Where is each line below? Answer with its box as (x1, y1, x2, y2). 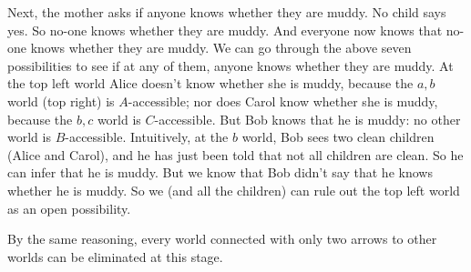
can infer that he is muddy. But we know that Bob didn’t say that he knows (7, 163, 433, 182)
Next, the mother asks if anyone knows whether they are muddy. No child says (7, 3, 446, 21)
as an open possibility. (7, 198, 131, 217)
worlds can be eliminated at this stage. (7, 247, 223, 266)
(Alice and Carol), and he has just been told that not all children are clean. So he (7, 145, 464, 164)
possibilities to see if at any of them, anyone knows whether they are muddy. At (7, 55, 454, 75)
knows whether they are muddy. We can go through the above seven (30, 38, 412, 57)
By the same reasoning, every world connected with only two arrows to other (7, 229, 437, 248)
